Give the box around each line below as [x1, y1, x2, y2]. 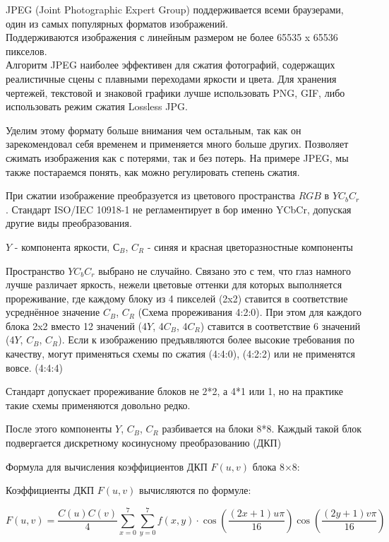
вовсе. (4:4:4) [6, 360, 63, 375]
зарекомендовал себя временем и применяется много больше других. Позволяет [6, 136, 349, 151]
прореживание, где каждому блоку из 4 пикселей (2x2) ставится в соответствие [6, 290, 348, 305]
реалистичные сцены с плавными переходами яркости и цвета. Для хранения [6, 71, 337, 86]
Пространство [6, 263, 65, 278]
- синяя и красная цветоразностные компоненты [147, 239, 353, 254]
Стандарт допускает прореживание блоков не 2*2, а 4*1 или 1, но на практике [6, 384, 343, 399]
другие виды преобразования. [6, 216, 132, 230]
